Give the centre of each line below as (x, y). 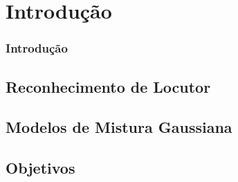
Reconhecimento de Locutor (108, 86)
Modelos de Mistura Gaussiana (119, 127)
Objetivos (40, 168)
